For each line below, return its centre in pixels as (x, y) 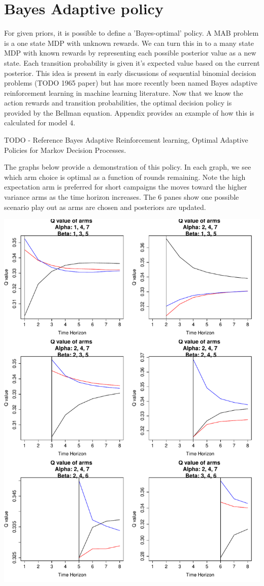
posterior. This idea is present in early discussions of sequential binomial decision (130, 73)
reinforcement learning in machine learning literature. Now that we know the (124, 92)
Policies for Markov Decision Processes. (65, 150)
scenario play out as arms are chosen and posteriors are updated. (105, 207)
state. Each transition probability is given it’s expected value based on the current (132, 62)
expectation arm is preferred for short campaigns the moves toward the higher (126, 187)
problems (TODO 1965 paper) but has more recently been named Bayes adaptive (131, 83)
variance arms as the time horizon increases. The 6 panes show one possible (122, 197)
